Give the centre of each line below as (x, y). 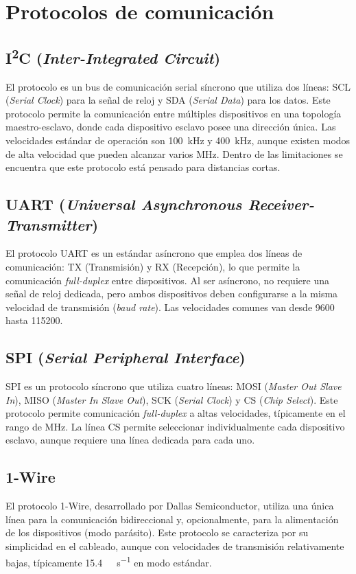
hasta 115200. (34, 320)
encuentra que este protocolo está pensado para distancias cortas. (143, 167)
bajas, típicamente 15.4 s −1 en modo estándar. (109, 561)
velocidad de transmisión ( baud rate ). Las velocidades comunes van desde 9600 (170, 307)
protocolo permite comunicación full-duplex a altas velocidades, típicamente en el (176, 413)
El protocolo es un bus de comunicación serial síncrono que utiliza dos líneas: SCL (178, 86)
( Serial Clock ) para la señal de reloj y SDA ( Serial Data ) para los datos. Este (168, 100)
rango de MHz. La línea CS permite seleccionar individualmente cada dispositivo (175, 426)
